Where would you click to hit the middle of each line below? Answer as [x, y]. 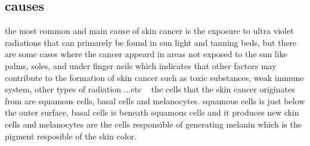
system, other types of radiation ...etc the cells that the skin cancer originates [150, 89]
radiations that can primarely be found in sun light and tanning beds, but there [151, 42]
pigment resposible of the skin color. [71, 136]
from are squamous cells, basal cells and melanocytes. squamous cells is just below [155, 100]
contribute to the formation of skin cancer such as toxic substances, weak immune [154, 77]
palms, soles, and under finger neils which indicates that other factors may [141, 65]
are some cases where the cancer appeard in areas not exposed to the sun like [146, 54]
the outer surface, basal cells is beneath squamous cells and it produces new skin [152, 112]
